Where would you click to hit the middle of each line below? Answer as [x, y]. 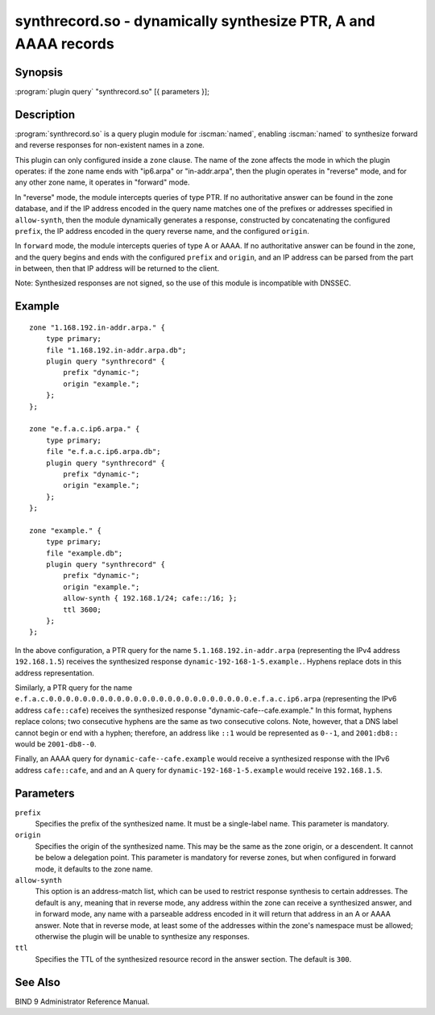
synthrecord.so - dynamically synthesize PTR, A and [195, 21]
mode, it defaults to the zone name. [94, 869]
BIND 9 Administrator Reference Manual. [82, 1001]
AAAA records [64, 44]
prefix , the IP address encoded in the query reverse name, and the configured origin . [162, 231]
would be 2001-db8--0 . [56, 744]
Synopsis [39, 72]
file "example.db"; [84, 553]
